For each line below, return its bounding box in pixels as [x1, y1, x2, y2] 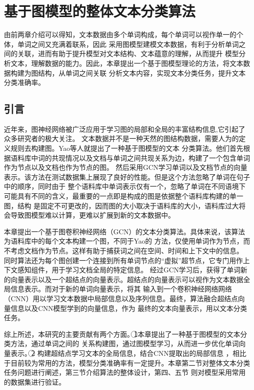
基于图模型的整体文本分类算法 [4, 1, 196, 21]
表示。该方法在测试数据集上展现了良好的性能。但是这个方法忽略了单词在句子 [4, 171, 250, 182]
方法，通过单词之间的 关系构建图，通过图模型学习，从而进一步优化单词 [10, 338, 239, 349]
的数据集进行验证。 [4, 376, 65, 387]
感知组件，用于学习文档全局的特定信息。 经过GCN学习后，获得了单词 [17, 265, 241, 275]
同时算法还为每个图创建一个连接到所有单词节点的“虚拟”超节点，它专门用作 [4, 255, 243, 265]
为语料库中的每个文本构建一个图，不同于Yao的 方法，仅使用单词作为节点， [4, 236, 243, 246]
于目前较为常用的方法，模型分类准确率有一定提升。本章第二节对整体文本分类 [4, 357, 250, 368]
